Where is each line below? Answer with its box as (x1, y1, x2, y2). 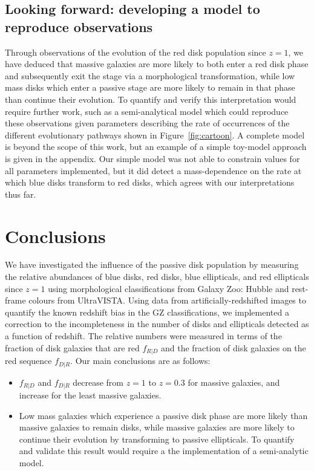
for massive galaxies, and (188, 375, 280, 388)
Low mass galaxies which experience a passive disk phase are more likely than (19, 409, 308, 421)
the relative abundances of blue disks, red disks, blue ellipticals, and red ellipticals (5, 270, 309, 283)
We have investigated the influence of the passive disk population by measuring (5, 258, 299, 271)
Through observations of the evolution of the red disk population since (5, 45, 266, 58)
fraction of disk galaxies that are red (5, 341, 140, 354)
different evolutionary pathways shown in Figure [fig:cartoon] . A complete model (5, 128, 305, 141)
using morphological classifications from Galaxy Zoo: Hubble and (48, 282, 289, 294)
